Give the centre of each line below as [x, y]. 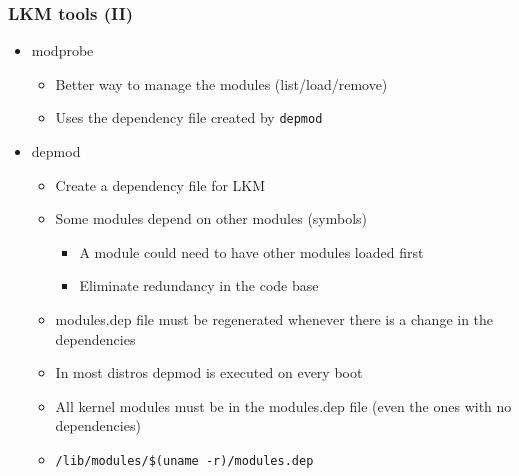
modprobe [62, 50]
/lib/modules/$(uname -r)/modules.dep [184, 461]
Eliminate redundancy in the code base [199, 285]
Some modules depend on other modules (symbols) [211, 218]
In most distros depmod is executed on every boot [209, 372]
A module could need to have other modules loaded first [251, 251]
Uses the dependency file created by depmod [189, 117]
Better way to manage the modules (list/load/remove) [221, 83]
